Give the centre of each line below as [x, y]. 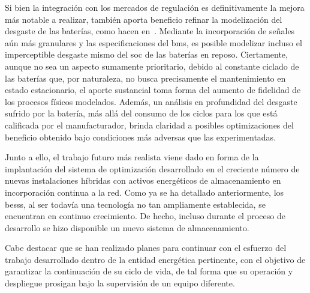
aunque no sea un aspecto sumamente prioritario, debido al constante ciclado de [152, 66]
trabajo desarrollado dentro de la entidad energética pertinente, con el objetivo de [155, 259]
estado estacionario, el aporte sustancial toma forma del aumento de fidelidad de [153, 90]
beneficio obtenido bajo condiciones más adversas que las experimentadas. [141, 137]
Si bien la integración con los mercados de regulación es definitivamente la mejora [155, 7]
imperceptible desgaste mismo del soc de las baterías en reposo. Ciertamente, [146, 54]
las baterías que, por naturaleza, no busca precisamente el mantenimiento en [145, 78]
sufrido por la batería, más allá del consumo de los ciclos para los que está [141, 113]
